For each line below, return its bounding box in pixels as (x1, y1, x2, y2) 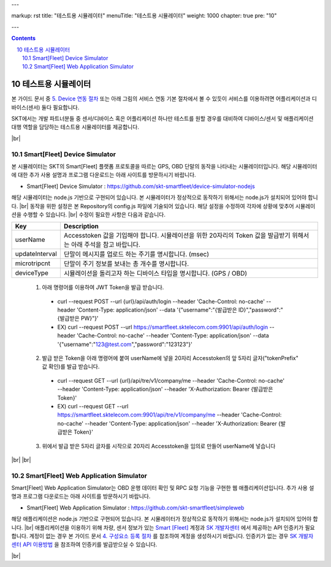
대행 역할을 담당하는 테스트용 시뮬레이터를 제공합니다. (11, 123, 139, 131)
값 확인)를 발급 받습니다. (42, 363, 100, 370)
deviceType (15, 269, 49, 277)
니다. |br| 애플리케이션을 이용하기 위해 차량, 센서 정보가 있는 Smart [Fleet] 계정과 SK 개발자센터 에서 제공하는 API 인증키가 (11, 524, 304, 531)
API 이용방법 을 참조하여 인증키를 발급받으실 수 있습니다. (22, 541, 158, 548)
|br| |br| (11, 456, 31, 464)
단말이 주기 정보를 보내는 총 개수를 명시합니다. (63, 260, 189, 268)
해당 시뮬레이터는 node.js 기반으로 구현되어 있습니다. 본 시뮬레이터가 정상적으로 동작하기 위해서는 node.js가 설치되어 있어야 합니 (11, 193, 318, 201)
